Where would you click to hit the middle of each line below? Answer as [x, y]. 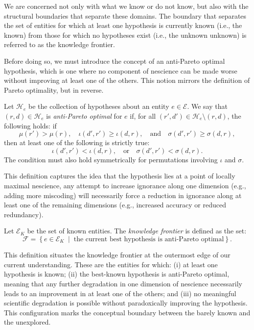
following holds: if [30, 125]
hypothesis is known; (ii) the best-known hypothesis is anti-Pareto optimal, [117, 274]
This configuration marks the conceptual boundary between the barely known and [127, 312]
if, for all [143, 115]
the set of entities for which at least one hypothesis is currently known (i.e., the [123, 25]
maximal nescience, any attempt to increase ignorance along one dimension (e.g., [125, 185]
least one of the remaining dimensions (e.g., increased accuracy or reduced [115, 205]
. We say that [207, 106]
